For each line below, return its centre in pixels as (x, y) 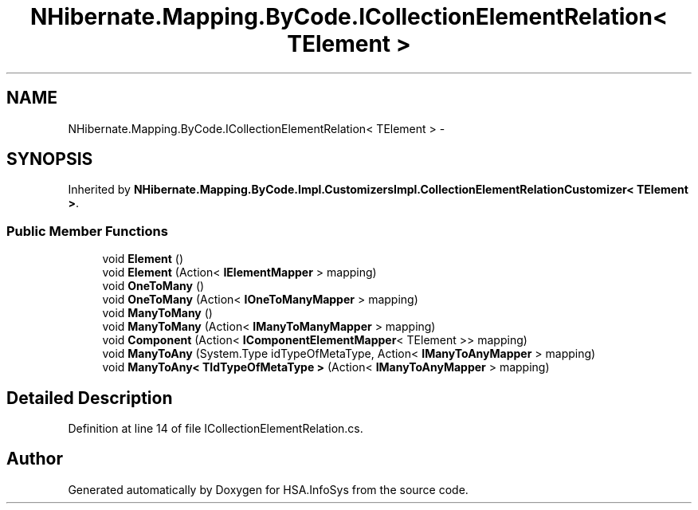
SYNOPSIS (50, 159)
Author (35, 459)
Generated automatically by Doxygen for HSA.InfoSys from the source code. (268, 489)
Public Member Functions (87, 231)
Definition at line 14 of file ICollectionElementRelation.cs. (216, 429)
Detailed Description (90, 398)
